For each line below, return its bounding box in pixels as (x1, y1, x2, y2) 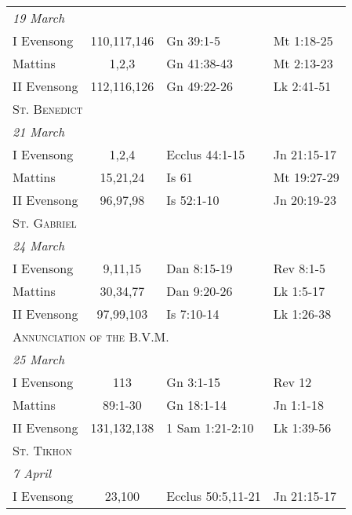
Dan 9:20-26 (166, 282, 233, 300)
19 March (13, 9, 65, 27)
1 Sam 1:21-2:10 (166, 418, 254, 436)
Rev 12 (273, 373, 312, 391)
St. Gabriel (13, 214, 77, 232)
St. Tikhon (13, 441, 72, 459)
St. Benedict (13, 100, 83, 118)
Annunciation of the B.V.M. (13, 327, 169, 345)
